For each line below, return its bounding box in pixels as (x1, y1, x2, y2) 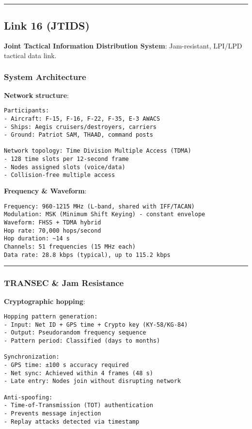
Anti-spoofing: (4, 394, 53, 401)
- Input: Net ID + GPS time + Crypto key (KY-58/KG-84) (4, 321, 188, 328)
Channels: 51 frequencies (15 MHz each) (4, 243, 136, 250)
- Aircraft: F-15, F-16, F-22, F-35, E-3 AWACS (4, 115, 160, 122)
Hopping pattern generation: (4, 313, 98, 320)
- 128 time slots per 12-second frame (4, 156, 129, 163)
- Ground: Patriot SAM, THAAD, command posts (4, 131, 153, 139)
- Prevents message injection (4, 410, 101, 417)
